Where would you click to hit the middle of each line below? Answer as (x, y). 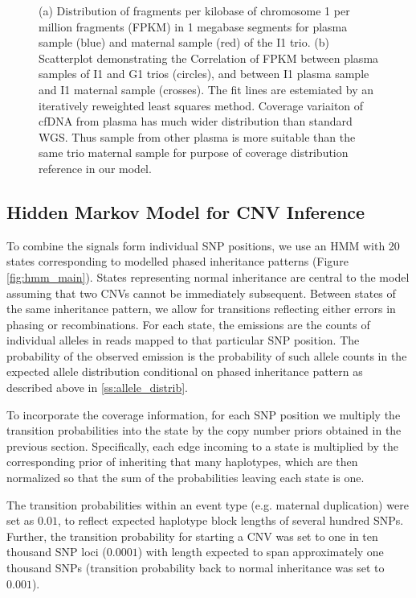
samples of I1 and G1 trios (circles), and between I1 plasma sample (204, 74)
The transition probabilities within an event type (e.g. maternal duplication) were (208, 504)
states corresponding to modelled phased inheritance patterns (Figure (177, 261)
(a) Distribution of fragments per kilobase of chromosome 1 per (194, 10)
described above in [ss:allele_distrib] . (97, 388)
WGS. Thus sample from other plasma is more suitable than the (197, 136)
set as (20, 520)
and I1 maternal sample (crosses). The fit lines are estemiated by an (206, 89)
